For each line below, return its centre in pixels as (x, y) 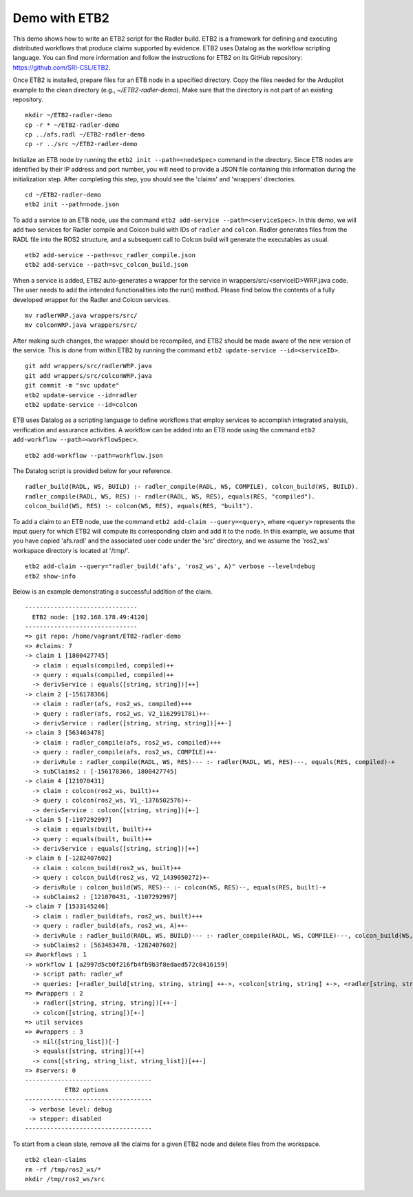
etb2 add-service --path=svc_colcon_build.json (107, 265)
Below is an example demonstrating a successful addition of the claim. (113, 591)
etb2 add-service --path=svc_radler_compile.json (110, 255)
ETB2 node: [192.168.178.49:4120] (90, 617)
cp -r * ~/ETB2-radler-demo (72, 125)
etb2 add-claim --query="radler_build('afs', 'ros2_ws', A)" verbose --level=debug (170, 566)
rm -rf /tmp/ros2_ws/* (63, 1169)
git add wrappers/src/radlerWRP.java (89, 366)
